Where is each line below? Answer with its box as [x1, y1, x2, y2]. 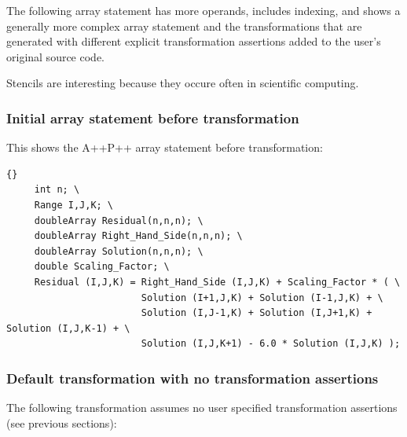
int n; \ [34, 184, 80, 196]
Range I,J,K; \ [34, 199, 114, 211]
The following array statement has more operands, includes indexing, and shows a [6, 2, 401, 18]
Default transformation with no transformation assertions [6, 368, 379, 387]
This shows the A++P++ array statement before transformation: [6, 139, 323, 156]
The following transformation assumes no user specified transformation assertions [6, 399, 398, 416]
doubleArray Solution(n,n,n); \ [34, 245, 203, 257]
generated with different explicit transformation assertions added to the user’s [6, 33, 381, 50]
